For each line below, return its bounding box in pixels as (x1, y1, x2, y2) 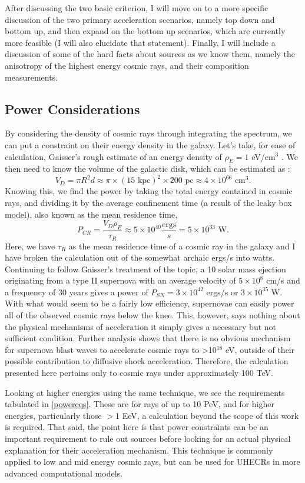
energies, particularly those (5, 409, 102, 421)
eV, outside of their (226, 343, 295, 355)
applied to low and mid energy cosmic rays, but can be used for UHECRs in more (5, 455, 300, 468)
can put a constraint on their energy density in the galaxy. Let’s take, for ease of (5, 138, 296, 151)
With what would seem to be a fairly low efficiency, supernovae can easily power (5, 297, 294, 309)
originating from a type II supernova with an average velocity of (5, 274, 236, 287)
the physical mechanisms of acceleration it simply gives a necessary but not (5, 320, 277, 332)
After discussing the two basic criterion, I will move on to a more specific (5, 2, 268, 14)
